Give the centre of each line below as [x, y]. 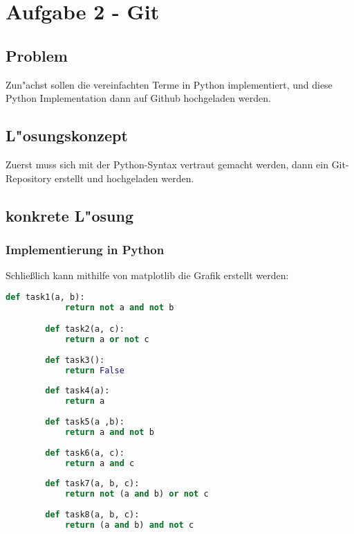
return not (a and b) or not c [137, 494]
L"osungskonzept [67, 135]
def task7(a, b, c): [92, 484]
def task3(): [75, 360]
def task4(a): [77, 391]
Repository [29, 178]
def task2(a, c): [85, 329]
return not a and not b [119, 307]
